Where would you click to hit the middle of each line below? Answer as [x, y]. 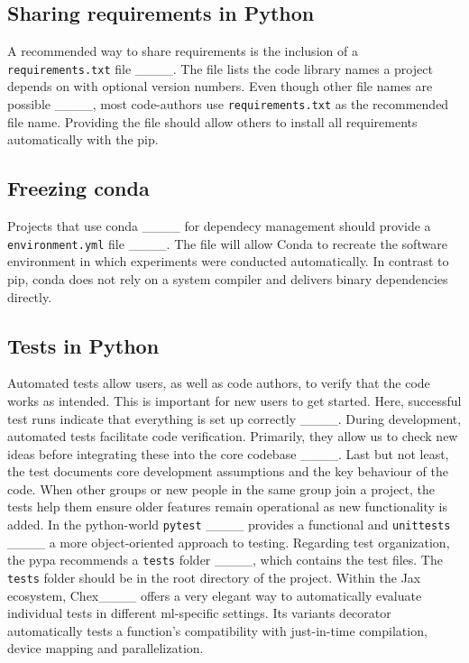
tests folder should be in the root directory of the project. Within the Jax [214, 577]
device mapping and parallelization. [106, 648]
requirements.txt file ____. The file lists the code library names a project [220, 68]
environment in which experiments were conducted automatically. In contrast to [228, 261]
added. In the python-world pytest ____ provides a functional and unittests [229, 525]
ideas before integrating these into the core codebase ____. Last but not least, [228, 453]
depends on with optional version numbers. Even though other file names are [220, 86]
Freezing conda [78, 188]
